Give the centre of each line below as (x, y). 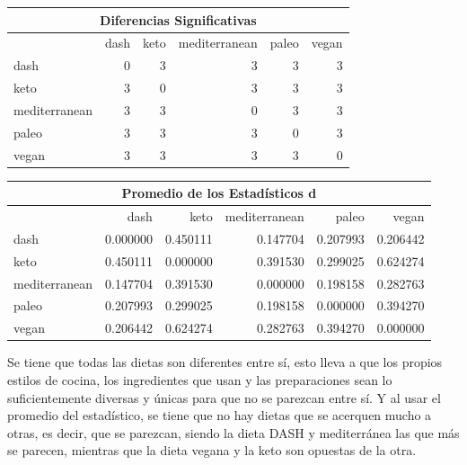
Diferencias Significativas (178, 19)
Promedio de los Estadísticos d (219, 193)
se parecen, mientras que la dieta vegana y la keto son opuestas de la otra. (212, 450)
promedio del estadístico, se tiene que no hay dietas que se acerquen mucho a (220, 415)
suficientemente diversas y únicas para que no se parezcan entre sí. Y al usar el (224, 397)
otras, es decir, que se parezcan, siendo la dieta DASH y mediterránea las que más (233, 432)
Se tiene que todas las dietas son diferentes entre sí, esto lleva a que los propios (225, 362)
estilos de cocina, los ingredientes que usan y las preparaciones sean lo (200, 379)
